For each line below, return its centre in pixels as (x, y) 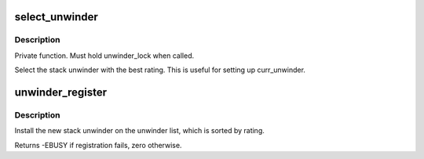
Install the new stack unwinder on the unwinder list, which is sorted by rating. (139, 131)
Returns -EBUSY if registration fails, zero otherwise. (98, 145)
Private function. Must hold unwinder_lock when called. (104, 56)
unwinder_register (61, 92)
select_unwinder (56, 17)
